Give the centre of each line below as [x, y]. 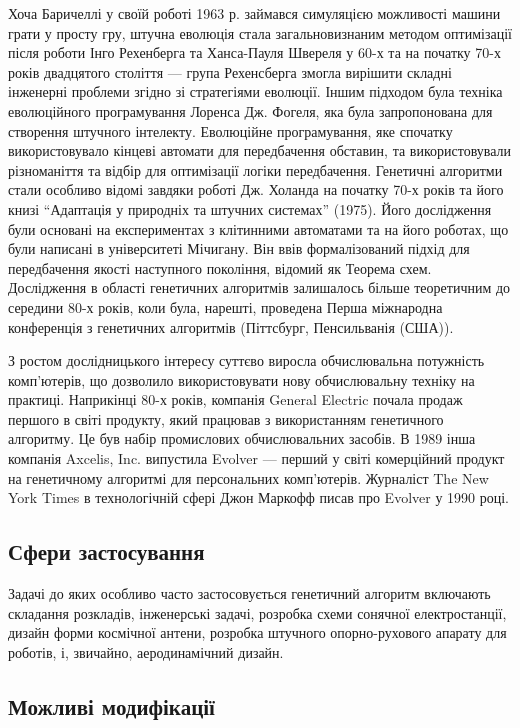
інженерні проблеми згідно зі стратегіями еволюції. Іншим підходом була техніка [255, 91]
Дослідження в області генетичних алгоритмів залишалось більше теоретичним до [259, 287]
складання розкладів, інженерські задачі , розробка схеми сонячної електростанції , [257, 612]
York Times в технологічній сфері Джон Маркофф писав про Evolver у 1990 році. [258, 497]
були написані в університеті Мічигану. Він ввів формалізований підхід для [239, 248]
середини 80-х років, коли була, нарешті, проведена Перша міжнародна [225, 306]
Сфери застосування [106, 551]
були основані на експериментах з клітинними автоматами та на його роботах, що [258, 228]
